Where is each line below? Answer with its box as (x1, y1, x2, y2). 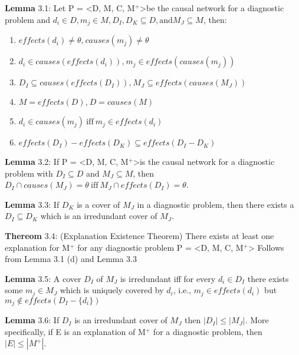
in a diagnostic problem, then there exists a (137, 198, 294, 210)
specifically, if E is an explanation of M (5, 325, 146, 337)
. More (245, 314, 269, 326)
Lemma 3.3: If (5, 198, 60, 210)
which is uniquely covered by (60, 284, 164, 296)
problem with (5, 167, 53, 179)
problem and (5, 13, 51, 25)
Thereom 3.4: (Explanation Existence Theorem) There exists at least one (5, 230, 274, 242)
